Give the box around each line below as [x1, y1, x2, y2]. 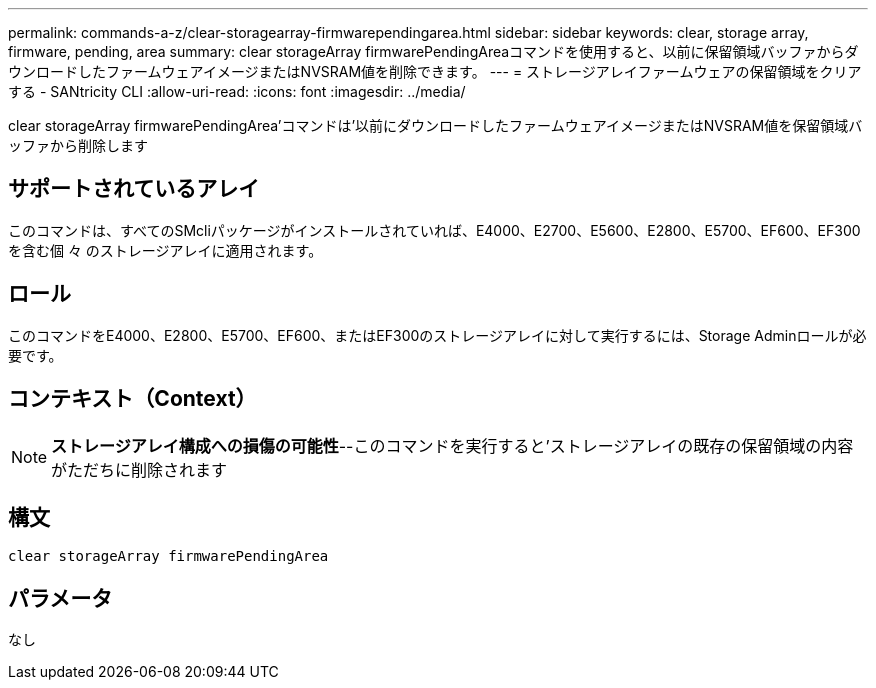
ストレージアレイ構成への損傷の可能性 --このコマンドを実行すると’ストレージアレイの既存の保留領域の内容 [51, 435, 854, 456]
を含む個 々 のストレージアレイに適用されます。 [8, 241, 323, 259]
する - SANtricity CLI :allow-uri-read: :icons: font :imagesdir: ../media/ [8, 83, 466, 100]
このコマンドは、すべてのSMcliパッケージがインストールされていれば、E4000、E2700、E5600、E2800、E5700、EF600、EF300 [8, 221, 861, 239]
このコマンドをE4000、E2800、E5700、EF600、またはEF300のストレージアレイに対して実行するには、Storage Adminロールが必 [8, 326, 867, 344]
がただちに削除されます [51, 459, 228, 480]
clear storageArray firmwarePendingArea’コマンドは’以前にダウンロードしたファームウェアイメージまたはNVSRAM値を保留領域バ [8, 117, 863, 134]
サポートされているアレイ [8, 176, 260, 202]
